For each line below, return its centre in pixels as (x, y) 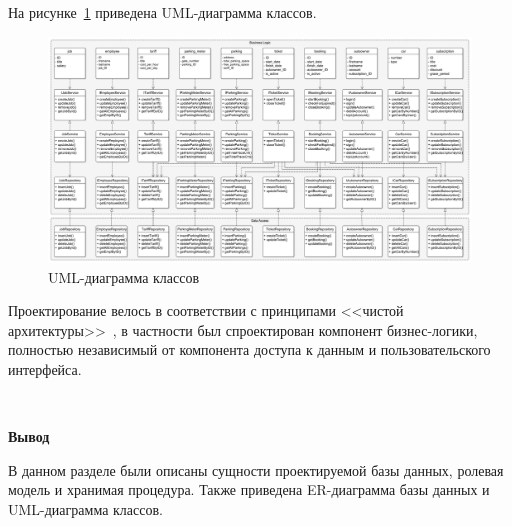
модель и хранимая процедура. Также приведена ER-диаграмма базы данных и (249, 489)
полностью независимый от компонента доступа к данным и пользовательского (249, 349)
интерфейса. (45, 369)
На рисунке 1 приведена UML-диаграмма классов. (162, 12)
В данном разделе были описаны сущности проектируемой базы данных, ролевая (256, 469)
